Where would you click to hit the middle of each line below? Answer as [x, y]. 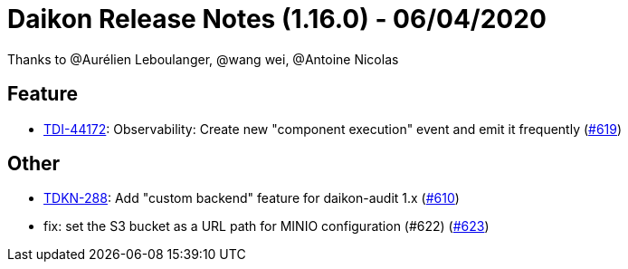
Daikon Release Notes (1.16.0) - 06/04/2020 [277, 19]
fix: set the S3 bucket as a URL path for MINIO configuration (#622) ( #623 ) [266, 226]
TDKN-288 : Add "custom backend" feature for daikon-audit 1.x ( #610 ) [252, 198]
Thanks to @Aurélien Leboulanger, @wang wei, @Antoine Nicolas [203, 59]
